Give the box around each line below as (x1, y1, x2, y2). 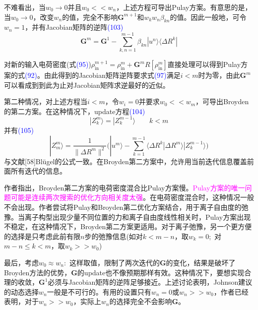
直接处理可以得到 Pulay (167, 59, 241, 69)
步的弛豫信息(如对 (84, 231, 143, 241)
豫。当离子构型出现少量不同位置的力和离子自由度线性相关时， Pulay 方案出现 (4, 211, 251, 222)
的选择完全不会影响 (109, 296, 172, 307)
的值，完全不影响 (62, 11, 118, 22)
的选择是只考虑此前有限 (4, 231, 80, 241)
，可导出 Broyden (195, 96, 249, 107)
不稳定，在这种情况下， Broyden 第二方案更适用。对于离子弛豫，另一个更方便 (4, 221, 252, 232)
